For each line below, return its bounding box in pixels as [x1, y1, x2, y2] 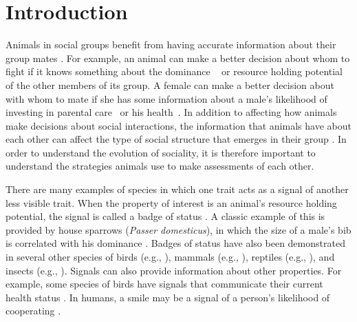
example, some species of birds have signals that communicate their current [6, 276, 323, 291]
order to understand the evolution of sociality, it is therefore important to [6, 145, 316, 159]
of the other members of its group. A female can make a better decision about [6, 77, 334, 92]
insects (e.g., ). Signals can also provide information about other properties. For [6, 263, 342, 277]
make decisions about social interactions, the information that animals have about [6, 118, 351, 132]
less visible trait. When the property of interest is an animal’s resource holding [6, 195, 337, 210]
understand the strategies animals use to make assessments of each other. [6, 159, 314, 173]
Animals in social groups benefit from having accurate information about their [6, 37, 336, 52]
